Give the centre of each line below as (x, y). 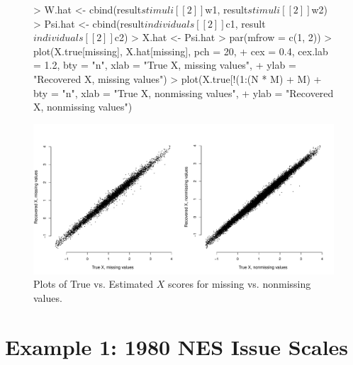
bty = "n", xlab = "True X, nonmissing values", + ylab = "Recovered (184, 92)
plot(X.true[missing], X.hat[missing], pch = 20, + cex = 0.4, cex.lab (181, 51)
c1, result (246, 23)
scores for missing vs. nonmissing (239, 284)
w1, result (226, 9)
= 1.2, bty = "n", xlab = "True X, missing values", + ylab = (165, 65)
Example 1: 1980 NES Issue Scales (177, 346)
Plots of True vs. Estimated (94, 284)
